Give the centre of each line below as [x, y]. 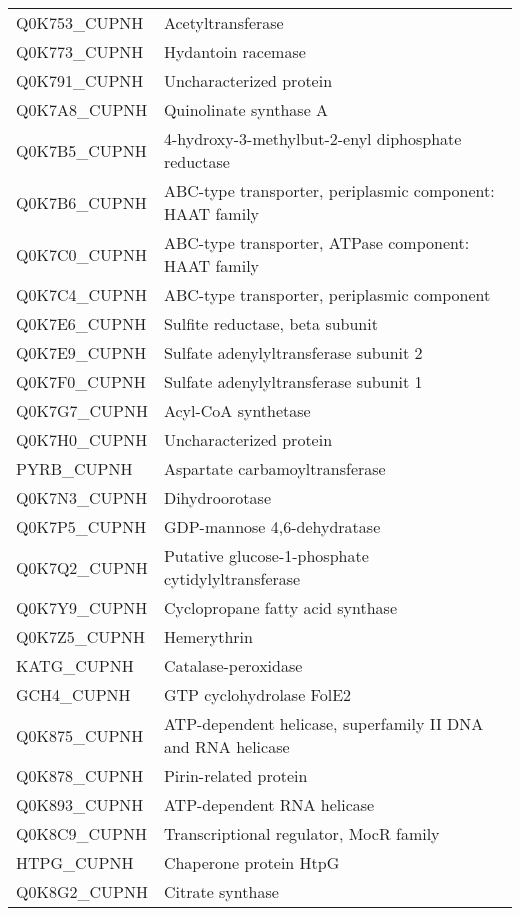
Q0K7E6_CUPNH [81, 323]
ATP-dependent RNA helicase [269, 804]
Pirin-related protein [235, 775]
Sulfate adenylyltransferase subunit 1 [293, 381]
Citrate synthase [221, 891]
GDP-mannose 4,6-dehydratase [272, 526]
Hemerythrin [208, 636]
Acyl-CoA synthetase [237, 410]
